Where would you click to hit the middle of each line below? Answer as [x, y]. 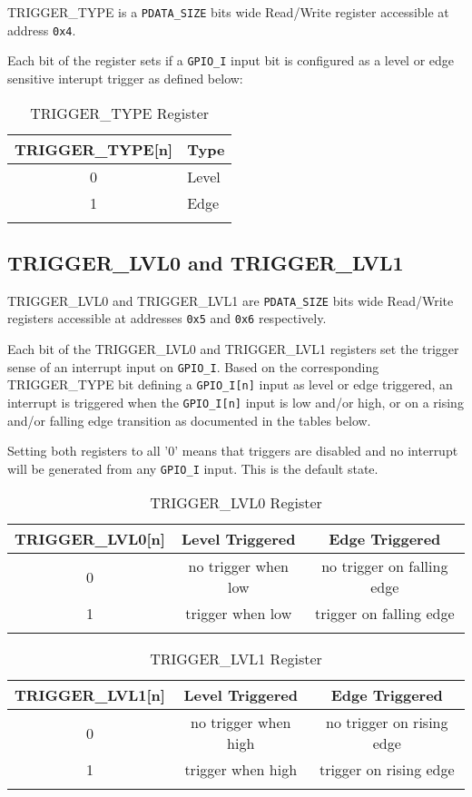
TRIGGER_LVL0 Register [236, 503]
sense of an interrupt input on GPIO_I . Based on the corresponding [193, 366]
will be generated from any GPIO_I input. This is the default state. [193, 468]
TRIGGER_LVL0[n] [90, 539]
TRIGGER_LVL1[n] [90, 695]
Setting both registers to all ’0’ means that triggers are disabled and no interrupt [233, 451]
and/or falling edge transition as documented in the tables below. [189, 420]
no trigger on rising [387, 723]
